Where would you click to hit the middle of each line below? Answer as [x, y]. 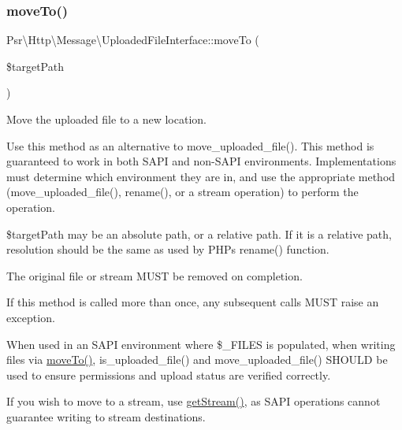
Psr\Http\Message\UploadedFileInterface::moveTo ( [133, 40]
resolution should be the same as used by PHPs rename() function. [168, 249]
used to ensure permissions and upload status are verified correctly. [169, 374]
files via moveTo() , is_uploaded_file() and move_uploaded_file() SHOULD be [197, 360]
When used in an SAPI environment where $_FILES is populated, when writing [201, 344]
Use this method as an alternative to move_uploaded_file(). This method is [190, 145]
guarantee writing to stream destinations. [106, 416]
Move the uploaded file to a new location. [106, 119]
